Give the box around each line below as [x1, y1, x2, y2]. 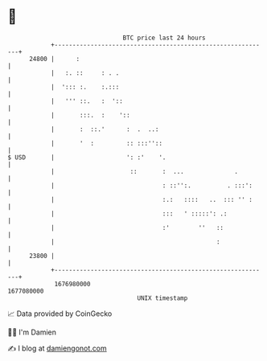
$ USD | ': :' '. [7, 153, 166, 162]
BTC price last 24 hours [122, 34, 206, 42]
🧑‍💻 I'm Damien [7, 327, 57, 337]
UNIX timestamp [137, 293, 188, 302]
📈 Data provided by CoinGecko [7, 309, 113, 318]
